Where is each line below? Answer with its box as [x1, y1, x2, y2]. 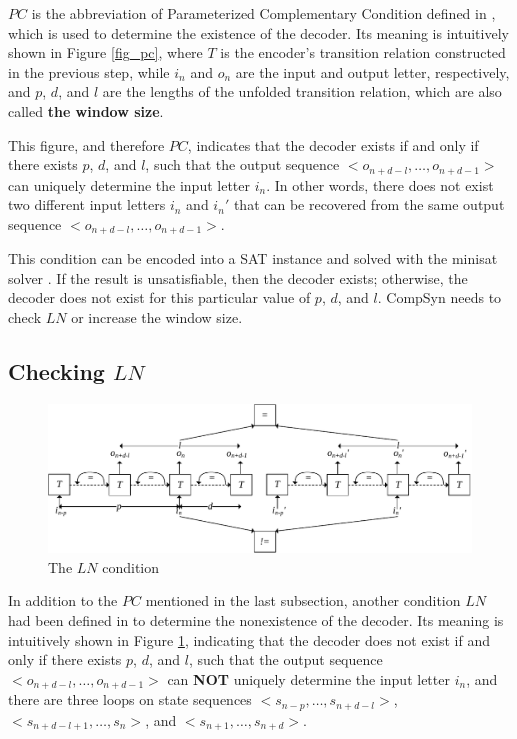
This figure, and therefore [8, 134, 165, 155]
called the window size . [8, 100, 164, 121]
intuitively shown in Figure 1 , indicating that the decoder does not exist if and [8, 629, 490, 650]
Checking [8, 356, 105, 387]
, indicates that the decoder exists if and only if [187, 134, 479, 155]
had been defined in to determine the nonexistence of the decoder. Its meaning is [8, 610, 504, 631]
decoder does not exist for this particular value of [8, 287, 311, 308]
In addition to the [8, 590, 118, 611]
